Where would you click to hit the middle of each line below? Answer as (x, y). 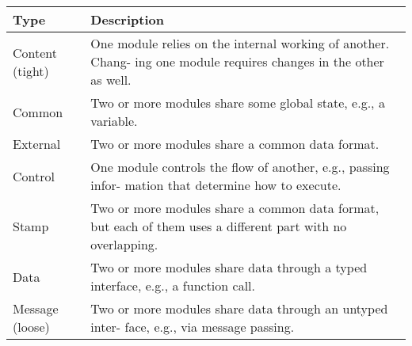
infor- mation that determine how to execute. (216, 185)
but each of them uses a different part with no (219, 226)
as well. (111, 80)
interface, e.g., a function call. (173, 285)
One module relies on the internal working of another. (240, 43)
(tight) (31, 70)
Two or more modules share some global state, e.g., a (238, 103)
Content (35, 52)
